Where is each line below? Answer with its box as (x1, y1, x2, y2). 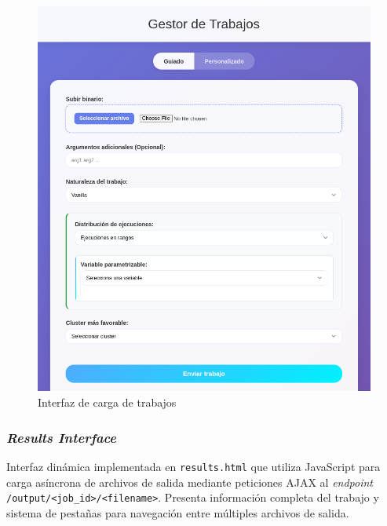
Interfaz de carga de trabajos (38, 394, 177, 411)
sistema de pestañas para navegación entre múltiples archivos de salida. (6, 504, 349, 521)
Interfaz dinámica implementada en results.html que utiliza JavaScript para (6, 458, 381, 474)
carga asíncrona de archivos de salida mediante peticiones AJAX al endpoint (6, 473, 374, 490)
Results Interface (6, 427, 117, 447)
